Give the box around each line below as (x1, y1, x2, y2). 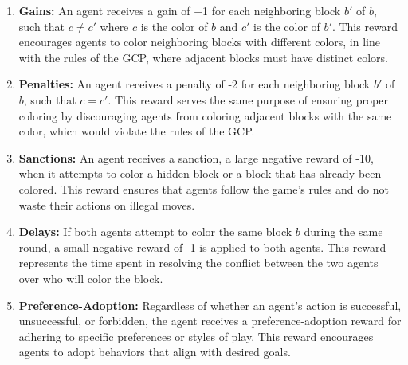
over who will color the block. (18, 269, 163, 286)
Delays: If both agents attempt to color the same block (18, 223, 292, 240)
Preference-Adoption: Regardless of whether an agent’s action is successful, (18, 296, 402, 313)
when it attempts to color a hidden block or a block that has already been (18, 165, 382, 182)
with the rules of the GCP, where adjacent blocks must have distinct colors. (18, 49, 388, 65)
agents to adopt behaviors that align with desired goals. (18, 343, 291, 360)
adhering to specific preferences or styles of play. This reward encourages (18, 328, 374, 344)
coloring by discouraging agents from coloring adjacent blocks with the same (18, 107, 392, 124)
